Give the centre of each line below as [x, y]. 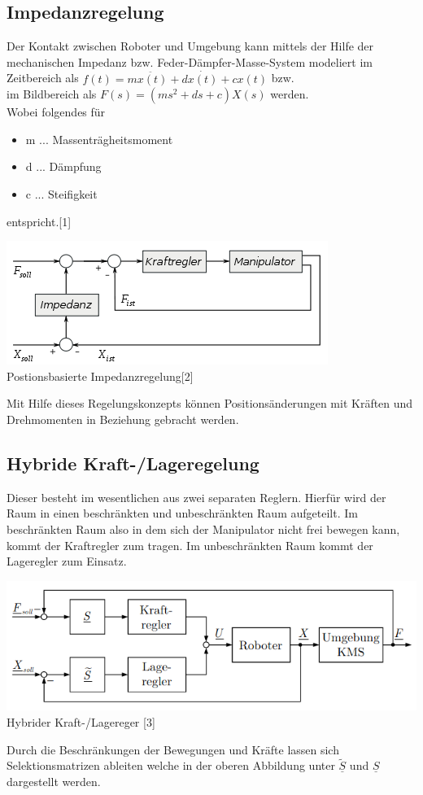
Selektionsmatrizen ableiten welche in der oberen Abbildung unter [171, 765]
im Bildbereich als [52, 94]
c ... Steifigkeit [61, 193]
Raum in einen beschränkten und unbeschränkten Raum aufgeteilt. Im [182, 513]
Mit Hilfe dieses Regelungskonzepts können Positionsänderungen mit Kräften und [210, 403]
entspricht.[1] [39, 221]
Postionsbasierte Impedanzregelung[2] [100, 376]
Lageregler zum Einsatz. [67, 561]
